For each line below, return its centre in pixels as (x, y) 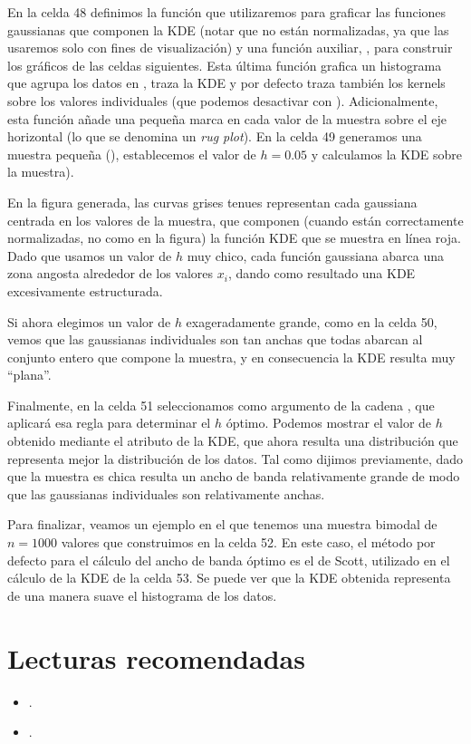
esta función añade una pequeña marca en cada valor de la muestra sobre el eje (227, 118)
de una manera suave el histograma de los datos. (142, 595)
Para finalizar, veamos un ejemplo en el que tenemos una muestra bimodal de (222, 524)
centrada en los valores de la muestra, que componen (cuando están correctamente (235, 220)
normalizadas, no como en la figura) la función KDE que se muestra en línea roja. (234, 238)
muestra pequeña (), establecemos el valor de (132, 154)
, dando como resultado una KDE (322, 273)
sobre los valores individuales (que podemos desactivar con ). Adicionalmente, (223, 100)
